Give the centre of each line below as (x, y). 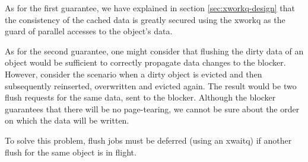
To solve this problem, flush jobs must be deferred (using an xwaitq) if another (148, 140)
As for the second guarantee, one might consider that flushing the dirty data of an (154, 51)
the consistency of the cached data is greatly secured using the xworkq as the (145, 19)
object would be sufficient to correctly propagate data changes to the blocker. (145, 62)
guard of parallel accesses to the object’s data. (89, 31)
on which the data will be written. (67, 120)
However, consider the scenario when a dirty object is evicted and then (134, 74)
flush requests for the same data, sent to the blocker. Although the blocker (140, 97)
